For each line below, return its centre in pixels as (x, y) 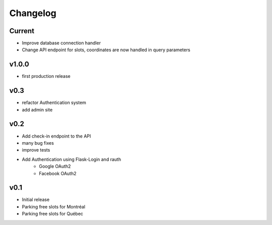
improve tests (36, 150)
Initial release (36, 200)
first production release (46, 76)
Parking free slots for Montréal (54, 206)
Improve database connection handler (61, 43)
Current (22, 31)
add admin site (37, 109)
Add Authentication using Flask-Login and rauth (72, 159)
